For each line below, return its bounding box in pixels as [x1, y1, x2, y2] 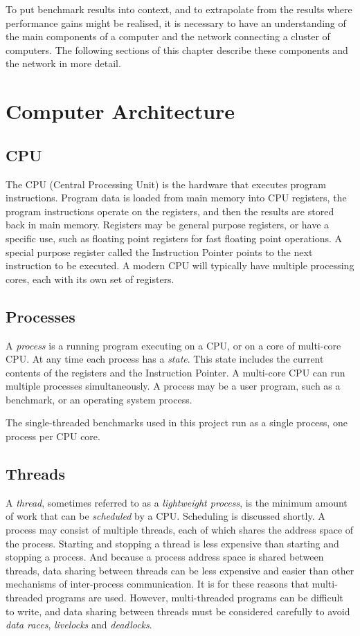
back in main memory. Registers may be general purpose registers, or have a [6, 217, 330, 232]
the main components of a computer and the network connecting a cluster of [6, 29, 330, 44]
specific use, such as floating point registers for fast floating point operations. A [6, 230, 343, 245]
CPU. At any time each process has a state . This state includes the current [6, 352, 324, 366]
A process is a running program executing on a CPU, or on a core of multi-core [6, 338, 341, 352]
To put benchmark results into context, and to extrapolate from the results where [6, 2, 352, 16]
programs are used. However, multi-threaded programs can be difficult [46, 590, 343, 605]
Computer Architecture [6, 97, 235, 125]
